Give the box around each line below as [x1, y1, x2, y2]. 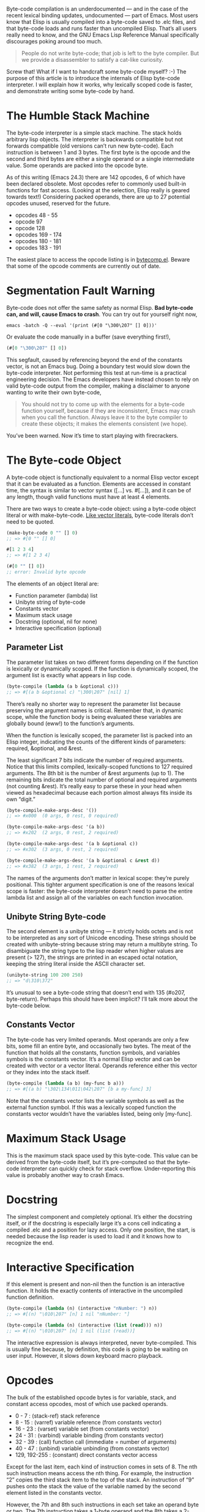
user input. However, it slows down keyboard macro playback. [6, 1352, 163, 1359]
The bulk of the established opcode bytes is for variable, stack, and [6, 1393, 176, 1401]
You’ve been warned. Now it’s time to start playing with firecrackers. [6, 432, 179, 439]
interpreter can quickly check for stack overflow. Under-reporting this [20, 1165, 196, 1172]
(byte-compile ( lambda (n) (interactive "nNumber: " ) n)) [6, 1306, 157, 1312]
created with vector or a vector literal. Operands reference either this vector [6, 1062, 198, 1069]
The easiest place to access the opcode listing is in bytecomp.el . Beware [6, 255, 190, 263]
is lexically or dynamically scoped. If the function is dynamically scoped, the [6, 664, 199, 672]
